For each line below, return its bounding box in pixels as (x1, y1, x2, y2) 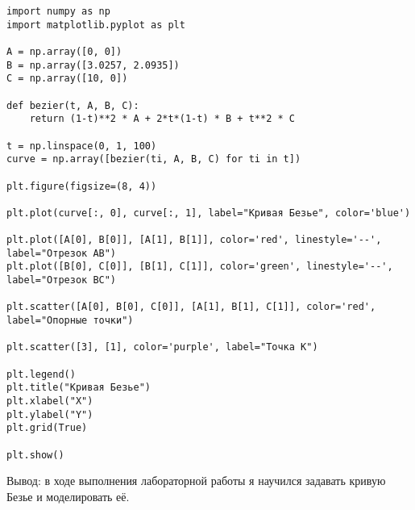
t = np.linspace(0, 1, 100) (6, 140, 157, 152)
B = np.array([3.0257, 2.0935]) (6, 59, 180, 71)
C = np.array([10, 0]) (6, 73, 128, 85)
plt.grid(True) (6, 422, 88, 434)
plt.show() (6, 449, 64, 461)
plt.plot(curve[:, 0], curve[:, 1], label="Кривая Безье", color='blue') (6, 207, 411, 219)
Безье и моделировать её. (6, 487, 130, 504)
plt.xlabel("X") (6, 395, 93, 408)
